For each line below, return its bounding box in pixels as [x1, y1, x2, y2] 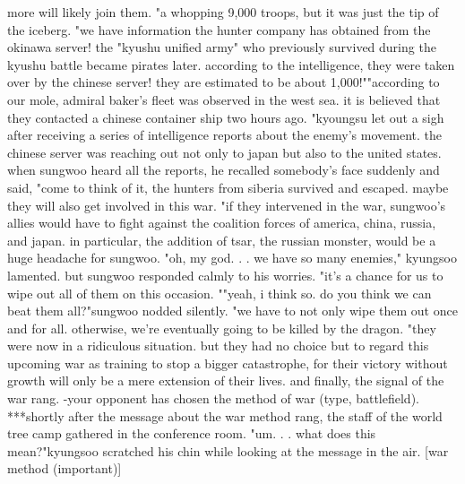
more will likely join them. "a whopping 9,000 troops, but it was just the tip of [7, 3, 439, 21]
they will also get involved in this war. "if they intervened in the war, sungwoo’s [7, 195, 446, 214]
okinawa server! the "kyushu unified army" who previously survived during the [7, 38, 436, 56]
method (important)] [7, 459, 122, 478]
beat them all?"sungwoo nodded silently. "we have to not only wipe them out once [7, 301, 458, 320]
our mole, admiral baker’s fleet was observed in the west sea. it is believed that [7, 90, 441, 108]
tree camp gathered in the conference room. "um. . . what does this [7, 424, 376, 443]
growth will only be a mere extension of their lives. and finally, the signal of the [7, 371, 444, 390]
